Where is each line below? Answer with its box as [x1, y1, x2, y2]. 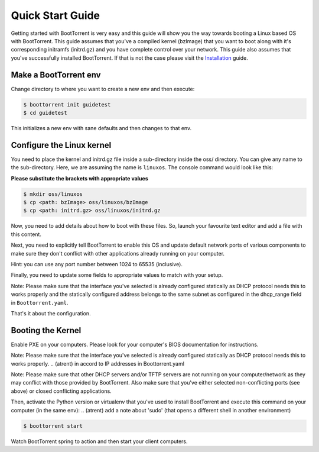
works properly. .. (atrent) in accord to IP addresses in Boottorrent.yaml [11, 360, 184, 367]
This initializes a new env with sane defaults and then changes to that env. [11, 124, 192, 131]
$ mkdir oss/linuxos [23, 191, 83, 198]
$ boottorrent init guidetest [23, 101, 111, 108]
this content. [11, 231, 41, 238]
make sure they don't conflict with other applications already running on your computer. [11, 250, 224, 257]
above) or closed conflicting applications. [11, 388, 112, 395]
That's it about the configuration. [11, 309, 91, 317]
